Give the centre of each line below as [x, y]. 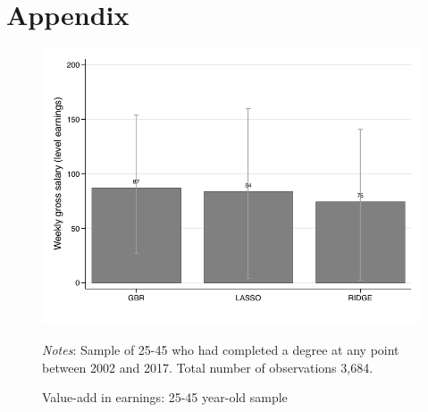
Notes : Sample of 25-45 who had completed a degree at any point [221, 350]
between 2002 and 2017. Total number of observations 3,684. [208, 367]
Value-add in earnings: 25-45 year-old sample [165, 397]
